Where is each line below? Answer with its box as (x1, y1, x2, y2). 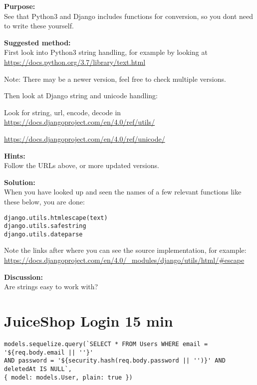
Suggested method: (4, 37, 71, 47)
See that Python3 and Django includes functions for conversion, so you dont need (4, 10, 253, 21)
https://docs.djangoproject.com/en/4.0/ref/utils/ (4, 117, 155, 127)
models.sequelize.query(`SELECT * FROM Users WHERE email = (4, 340, 208, 348)
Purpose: (4, 1, 35, 11)
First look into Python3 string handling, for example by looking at (4, 47, 208, 57)
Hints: (4, 150, 25, 161)
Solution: (4, 177, 35, 187)
